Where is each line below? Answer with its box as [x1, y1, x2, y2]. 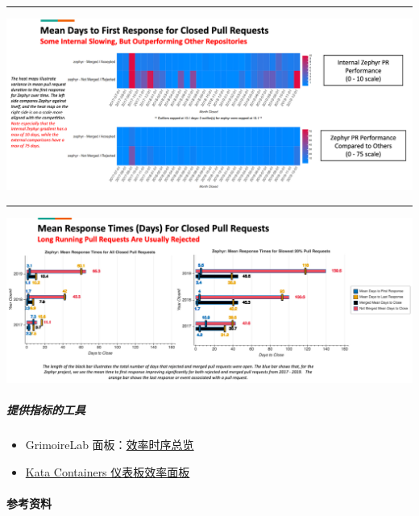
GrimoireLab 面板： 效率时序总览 [25, 436, 194, 453]
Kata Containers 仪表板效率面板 [25, 463, 190, 480]
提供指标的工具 [6, 402, 85, 418]
